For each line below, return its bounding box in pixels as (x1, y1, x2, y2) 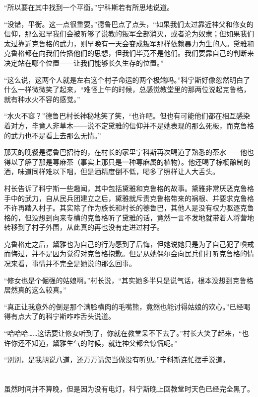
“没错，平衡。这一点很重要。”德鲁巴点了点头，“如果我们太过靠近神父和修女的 (4, 18, 254, 29)
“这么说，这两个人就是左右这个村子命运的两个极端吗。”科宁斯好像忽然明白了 (4, 74, 251, 85)
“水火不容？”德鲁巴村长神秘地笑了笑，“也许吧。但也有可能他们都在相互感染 (4, 110, 250, 121)
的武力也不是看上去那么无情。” (4, 130, 101, 140)
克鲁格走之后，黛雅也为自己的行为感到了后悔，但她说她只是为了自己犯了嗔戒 (4, 238, 254, 249)
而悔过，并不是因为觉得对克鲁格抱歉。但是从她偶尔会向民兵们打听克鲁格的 (4, 248, 247, 259)
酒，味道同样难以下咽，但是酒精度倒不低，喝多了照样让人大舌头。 (4, 166, 219, 177)
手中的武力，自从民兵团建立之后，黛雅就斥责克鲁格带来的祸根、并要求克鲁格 (4, 193, 254, 203)
